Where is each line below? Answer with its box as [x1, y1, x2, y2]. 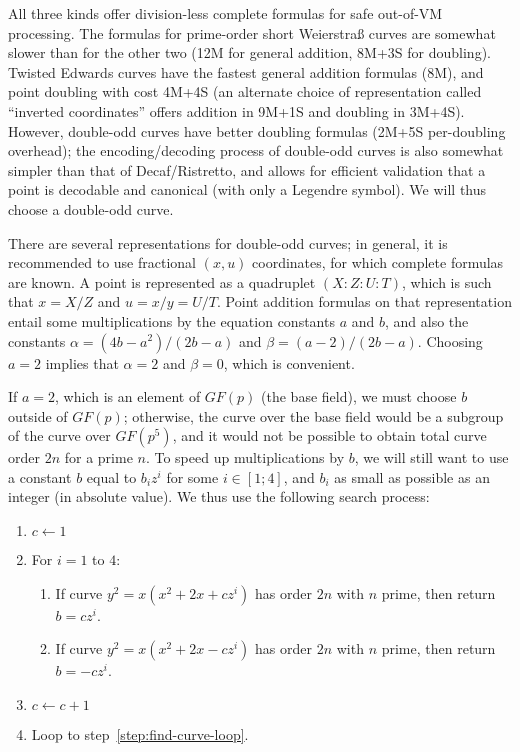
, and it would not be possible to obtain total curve [172, 425, 487, 446]
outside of [8, 405, 68, 426]
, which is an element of [55, 386, 201, 407]
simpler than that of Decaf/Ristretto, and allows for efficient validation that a [8, 159, 486, 180]
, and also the [384, 310, 469, 331]
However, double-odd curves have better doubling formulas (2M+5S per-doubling [8, 120, 506, 141]
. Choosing [417, 330, 483, 351]
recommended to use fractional [8, 252, 196, 273]
